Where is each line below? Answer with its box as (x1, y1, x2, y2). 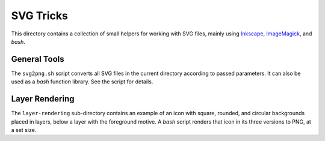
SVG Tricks (11, 9, 69, 22)
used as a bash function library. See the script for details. (11, 78, 153, 85)
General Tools (11, 54, 64, 64)
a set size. (11, 126, 37, 133)
